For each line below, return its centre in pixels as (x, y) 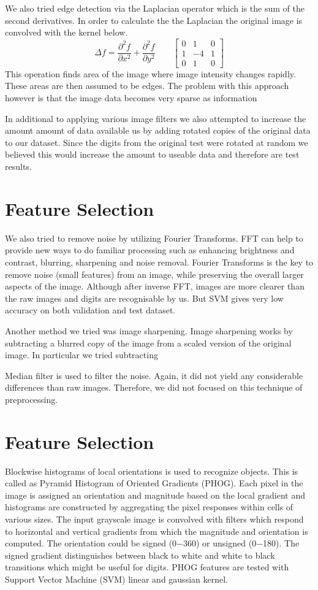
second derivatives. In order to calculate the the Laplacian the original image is (154, 20)
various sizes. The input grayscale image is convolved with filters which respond (154, 519)
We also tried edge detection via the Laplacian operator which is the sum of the (155, 8)
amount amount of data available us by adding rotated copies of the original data (158, 130)
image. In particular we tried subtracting (81, 355)
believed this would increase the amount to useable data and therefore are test (152, 154)
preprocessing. (32, 399)
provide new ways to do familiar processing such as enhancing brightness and (150, 250)
